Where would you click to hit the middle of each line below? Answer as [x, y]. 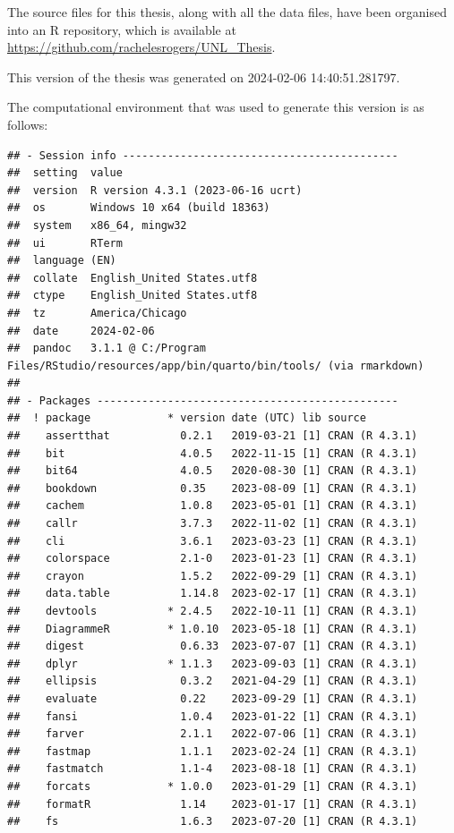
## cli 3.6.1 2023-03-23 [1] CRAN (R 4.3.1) [213, 541]
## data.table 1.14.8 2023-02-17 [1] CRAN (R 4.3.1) [213, 594]
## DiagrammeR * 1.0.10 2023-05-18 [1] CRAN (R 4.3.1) [213, 629]
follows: [28, 124]
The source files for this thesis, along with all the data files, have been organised [227, 12]
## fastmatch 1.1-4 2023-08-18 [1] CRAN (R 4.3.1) [213, 769]
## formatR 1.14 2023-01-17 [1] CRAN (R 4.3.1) [213, 804]
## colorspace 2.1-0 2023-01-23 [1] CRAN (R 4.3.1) [213, 559]
